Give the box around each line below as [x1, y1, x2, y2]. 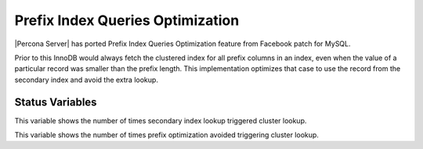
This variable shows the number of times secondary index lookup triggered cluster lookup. [14, 115, 307, 125]
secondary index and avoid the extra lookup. [14, 75, 158, 84]
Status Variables [14, 95, 97, 108]
